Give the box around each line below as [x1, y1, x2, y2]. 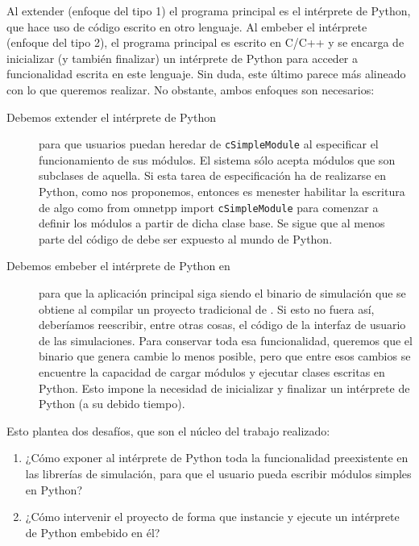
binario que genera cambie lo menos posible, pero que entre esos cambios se [39, 348, 411, 365]
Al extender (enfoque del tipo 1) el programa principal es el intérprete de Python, [6, 2, 411, 19]
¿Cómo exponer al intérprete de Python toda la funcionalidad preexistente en [25, 449, 409, 466]
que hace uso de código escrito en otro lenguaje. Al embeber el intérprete [6, 18, 367, 35]
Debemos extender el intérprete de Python [6, 108, 216, 125]
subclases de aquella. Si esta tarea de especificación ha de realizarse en [39, 167, 387, 184]
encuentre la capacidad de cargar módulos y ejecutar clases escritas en [39, 364, 385, 380]
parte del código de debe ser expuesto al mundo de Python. [39, 230, 333, 247]
